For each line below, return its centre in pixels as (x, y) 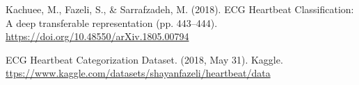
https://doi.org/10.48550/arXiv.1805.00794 (97, 36)
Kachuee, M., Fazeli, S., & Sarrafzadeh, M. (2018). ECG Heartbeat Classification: (180, 9)
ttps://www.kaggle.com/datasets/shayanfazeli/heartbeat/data (138, 73)
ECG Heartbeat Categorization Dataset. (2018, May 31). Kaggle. (144, 59)
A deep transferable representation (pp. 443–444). (112, 22)
